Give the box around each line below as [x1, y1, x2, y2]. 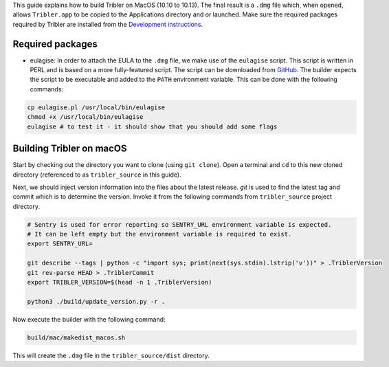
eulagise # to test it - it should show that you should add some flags [27, 122, 278, 131]
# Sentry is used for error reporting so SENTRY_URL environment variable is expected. [27, 221, 332, 228]
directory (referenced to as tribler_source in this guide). [12, 170, 181, 179]
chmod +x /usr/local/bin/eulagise [27, 113, 144, 121]
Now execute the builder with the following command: [12, 315, 166, 323]
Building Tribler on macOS [12, 143, 127, 155]
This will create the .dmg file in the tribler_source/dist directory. [12, 351, 210, 359]
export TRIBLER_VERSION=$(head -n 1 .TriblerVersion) [27, 278, 212, 287]
